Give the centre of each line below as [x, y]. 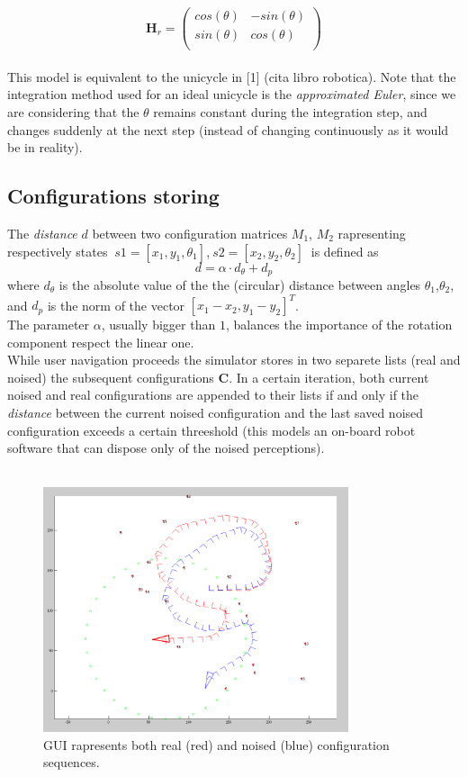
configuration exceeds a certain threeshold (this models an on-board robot [211, 430]
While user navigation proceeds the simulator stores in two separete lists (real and [234, 360]
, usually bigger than [158, 325]
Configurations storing [113, 196]
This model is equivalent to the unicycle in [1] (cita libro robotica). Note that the [232, 76]
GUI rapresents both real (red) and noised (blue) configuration [216, 744]
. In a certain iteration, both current [329, 377]
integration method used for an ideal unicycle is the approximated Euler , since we [232, 94]
